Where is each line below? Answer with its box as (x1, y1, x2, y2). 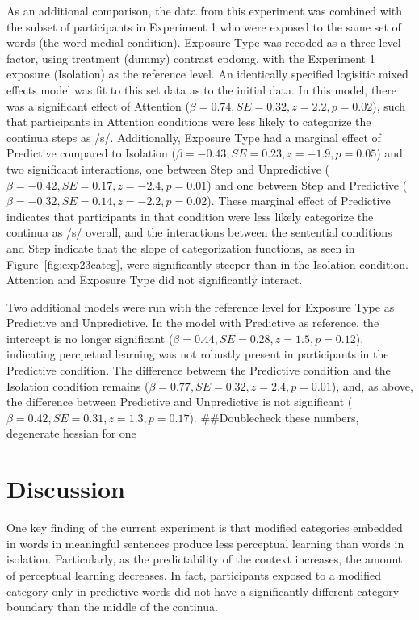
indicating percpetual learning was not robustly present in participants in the (6, 346, 389, 362)
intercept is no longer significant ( (6, 329, 174, 346)
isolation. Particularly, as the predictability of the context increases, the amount (6, 551, 403, 568)
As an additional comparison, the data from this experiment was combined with (6, 2, 403, 19)
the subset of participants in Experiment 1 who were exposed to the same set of (6, 18, 401, 35)
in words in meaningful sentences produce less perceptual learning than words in (6, 534, 404, 551)
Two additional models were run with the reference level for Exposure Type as (6, 298, 395, 315)
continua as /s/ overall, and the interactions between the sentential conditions (6, 224, 392, 241)
